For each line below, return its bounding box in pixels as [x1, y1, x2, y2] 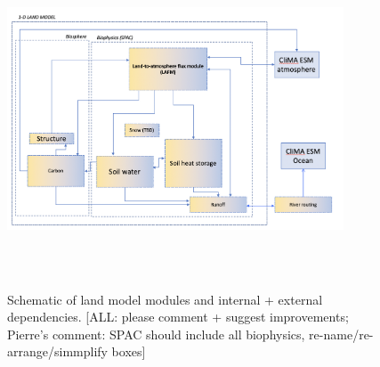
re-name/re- [309, 324, 374, 343]
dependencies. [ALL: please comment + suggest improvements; [7, 307, 349, 326]
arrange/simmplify [7, 342, 108, 361]
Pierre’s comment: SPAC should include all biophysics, [7, 324, 305, 343]
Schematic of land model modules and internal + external [7, 290, 323, 308]
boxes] [111, 342, 146, 361]
